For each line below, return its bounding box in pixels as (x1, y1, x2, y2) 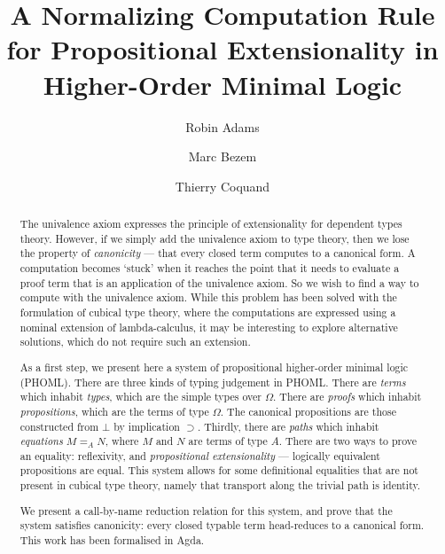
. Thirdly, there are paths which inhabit (197, 418, 379, 433)
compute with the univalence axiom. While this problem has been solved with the (20, 290, 397, 305)
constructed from (20, 418, 99, 433)
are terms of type (188, 433, 268, 449)
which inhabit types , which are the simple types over (20, 389, 262, 404)
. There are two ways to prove (278, 433, 418, 449)
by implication (113, 418, 180, 433)
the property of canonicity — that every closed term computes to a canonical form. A (20, 246, 416, 261)
